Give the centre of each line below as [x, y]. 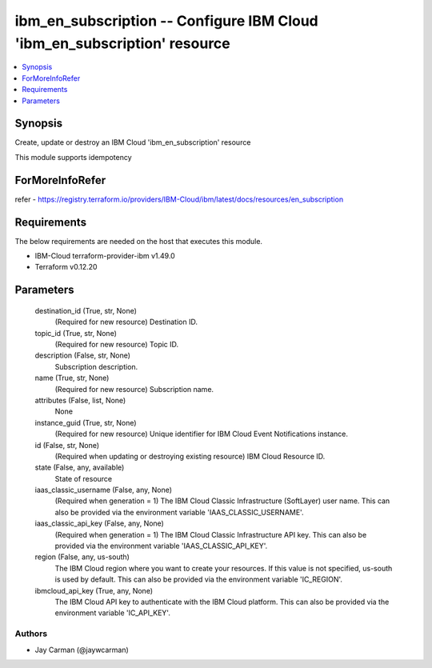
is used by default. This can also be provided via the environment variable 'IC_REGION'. [199, 579]
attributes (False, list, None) [80, 400]
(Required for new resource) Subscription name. [134, 389]
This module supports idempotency [73, 157]
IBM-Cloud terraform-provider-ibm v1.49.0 [105, 256]
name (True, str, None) [72, 378]
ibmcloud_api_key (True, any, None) [94, 590]
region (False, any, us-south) [82, 557]
